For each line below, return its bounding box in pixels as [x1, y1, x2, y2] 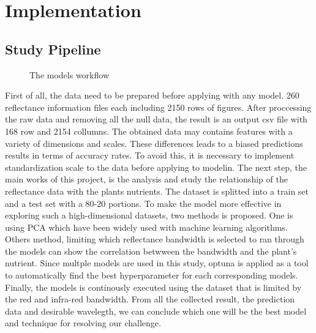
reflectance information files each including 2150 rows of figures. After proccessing [5, 100, 312, 113]
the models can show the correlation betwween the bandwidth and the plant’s [5, 244, 297, 257]
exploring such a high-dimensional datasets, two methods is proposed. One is [5, 209, 293, 222]
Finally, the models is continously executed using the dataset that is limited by [5, 280, 302, 293]
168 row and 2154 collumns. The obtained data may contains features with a [5, 124, 293, 137]
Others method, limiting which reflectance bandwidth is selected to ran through [5, 233, 304, 245]
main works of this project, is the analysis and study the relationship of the [5, 173, 288, 185]
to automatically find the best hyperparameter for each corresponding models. [5, 269, 298, 282]
